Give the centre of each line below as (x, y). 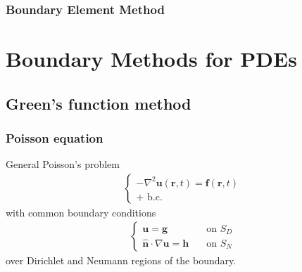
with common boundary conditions (81, 212)
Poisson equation (55, 137)
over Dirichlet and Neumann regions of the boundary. (121, 260)
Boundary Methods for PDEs (151, 59)
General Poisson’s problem (63, 164)
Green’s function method (99, 103)
